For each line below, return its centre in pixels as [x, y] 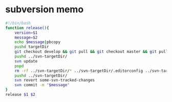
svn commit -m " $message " [42, 85]
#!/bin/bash [18, 23]
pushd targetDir [32, 47]
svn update [26, 61]
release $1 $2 [20, 95]
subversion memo [45, 9]
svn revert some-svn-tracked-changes [55, 80]
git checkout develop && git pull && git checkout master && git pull [91, 52]
